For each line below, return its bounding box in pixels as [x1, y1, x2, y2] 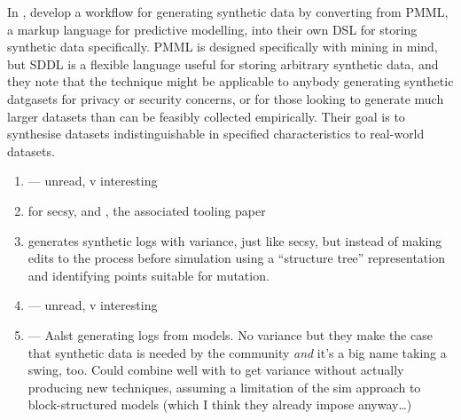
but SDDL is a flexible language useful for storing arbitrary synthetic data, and [7, 54, 439, 73]
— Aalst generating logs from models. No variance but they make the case [27, 325, 433, 344]
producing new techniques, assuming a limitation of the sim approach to [27, 377, 421, 396]
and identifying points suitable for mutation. [27, 265, 270, 284]
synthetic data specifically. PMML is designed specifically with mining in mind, [7, 37, 438, 56]
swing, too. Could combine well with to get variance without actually [27, 361, 404, 379]
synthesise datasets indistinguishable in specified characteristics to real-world [7, 124, 425, 143]
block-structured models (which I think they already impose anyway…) [27, 395, 412, 414]
